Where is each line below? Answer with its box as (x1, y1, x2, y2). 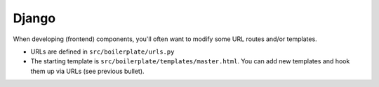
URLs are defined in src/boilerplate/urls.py (30, 47, 175, 56)
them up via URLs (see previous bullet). (30, 67, 145, 75)
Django (13, 10, 56, 26)
